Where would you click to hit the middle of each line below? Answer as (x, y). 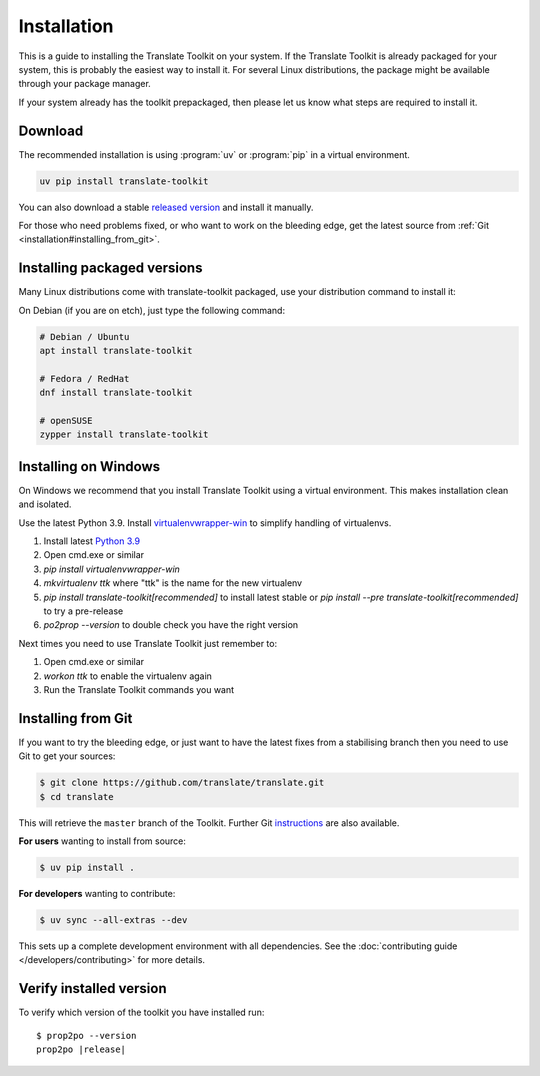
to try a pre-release (83, 611)
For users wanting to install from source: (102, 841)
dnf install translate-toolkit (116, 393)
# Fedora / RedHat (84, 378)
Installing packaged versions (110, 268)
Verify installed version (92, 988)
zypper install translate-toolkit (124, 434)
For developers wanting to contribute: (97, 893)
